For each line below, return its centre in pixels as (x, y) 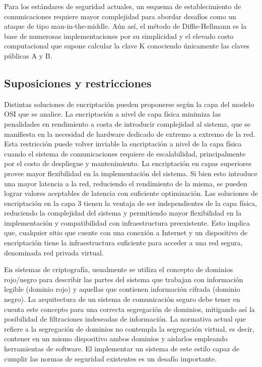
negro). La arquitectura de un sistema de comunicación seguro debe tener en (122, 299)
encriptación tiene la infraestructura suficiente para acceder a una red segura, (123, 243)
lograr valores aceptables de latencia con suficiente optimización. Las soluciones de (131, 193)
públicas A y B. (28, 55)
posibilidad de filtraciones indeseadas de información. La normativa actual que (125, 319)
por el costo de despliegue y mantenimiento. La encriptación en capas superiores (128, 163)
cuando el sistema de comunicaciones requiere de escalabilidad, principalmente (125, 153)
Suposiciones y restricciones (78, 83)
